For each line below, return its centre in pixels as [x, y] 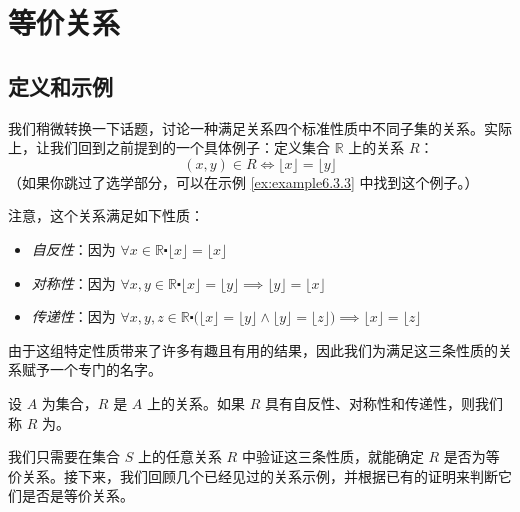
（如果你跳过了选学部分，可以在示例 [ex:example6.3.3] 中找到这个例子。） [243, 181]
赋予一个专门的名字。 [91, 369]
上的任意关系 [179, 456]
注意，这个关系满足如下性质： [106, 215]
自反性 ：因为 [73, 248]
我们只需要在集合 [64, 456]
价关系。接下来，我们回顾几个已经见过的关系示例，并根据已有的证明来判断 [253, 475]
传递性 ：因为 [73, 316]
